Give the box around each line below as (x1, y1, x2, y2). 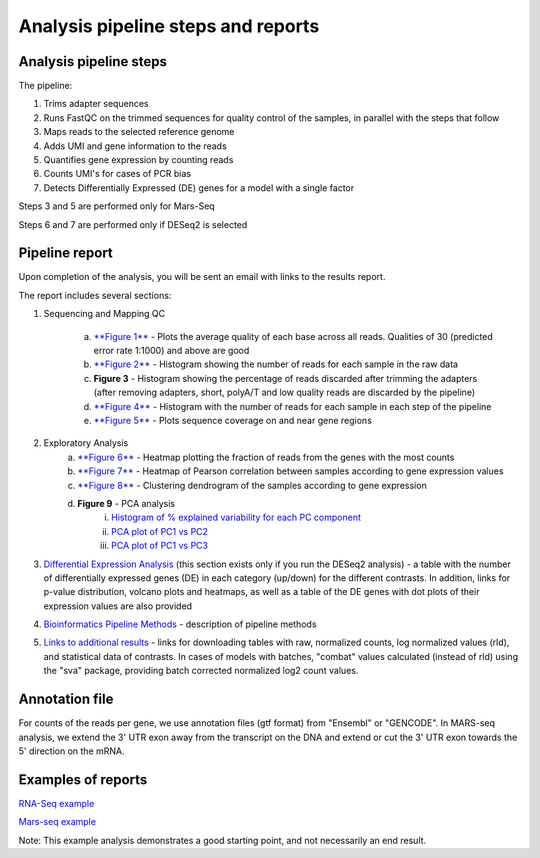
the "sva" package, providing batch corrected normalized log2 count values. (43, 665, 359, 677)
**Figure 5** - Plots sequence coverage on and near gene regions (93, 415, 372, 426)
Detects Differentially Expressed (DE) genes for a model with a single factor (43, 181, 355, 194)
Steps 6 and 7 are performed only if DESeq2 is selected (18, 218, 248, 230)
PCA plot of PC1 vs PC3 (111, 540, 209, 552)
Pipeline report (18, 245, 114, 262)
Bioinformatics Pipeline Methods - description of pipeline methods (43, 618, 317, 630)
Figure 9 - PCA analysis (77, 497, 175, 509)
